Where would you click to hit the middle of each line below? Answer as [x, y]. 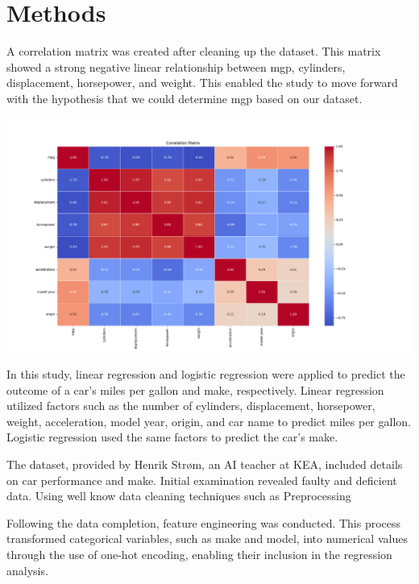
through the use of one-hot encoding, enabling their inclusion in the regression [199, 554]
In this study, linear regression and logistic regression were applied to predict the [206, 373]
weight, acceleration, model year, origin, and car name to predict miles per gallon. [209, 421]
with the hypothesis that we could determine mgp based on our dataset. [185, 98]
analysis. [27, 570]
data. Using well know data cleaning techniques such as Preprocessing [179, 496]
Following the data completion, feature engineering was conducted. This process [204, 522]
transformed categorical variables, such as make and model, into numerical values [207, 538]
